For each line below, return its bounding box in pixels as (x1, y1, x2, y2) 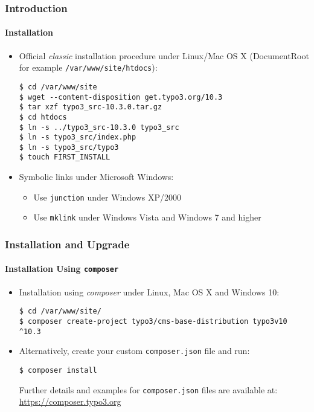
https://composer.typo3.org (19, 395, 121, 408)
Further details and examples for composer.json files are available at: (19, 383, 278, 396)
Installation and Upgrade (5, 236, 130, 251)
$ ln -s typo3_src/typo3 (19, 143, 119, 152)
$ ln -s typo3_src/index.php (19, 133, 136, 142)
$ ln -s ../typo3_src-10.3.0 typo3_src (19, 123, 179, 132)
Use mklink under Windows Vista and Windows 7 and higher (33, 211, 261, 224)
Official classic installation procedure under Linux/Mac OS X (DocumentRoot (19, 49, 309, 62)
